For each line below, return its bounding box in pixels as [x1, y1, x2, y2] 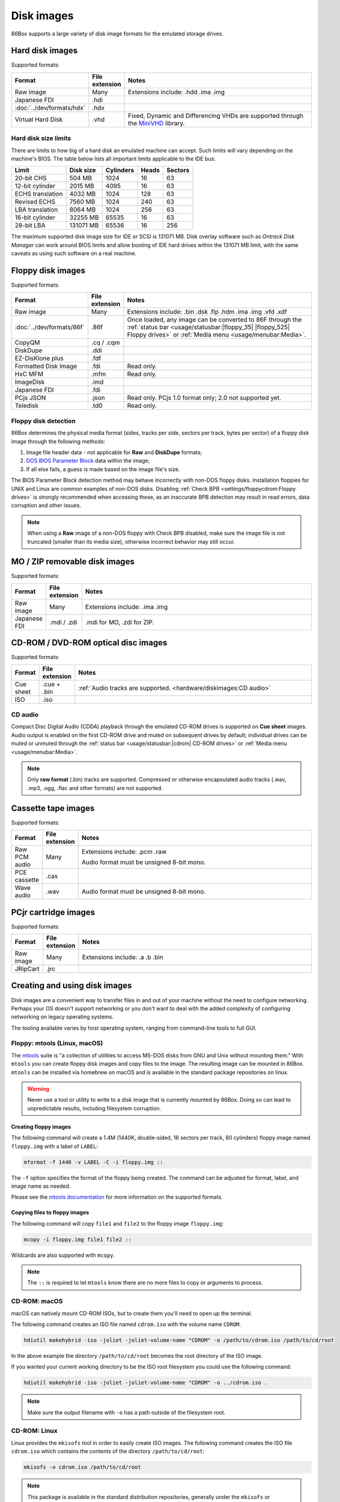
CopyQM [14, 338, 40, 347]
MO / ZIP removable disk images [11, 556, 135, 567]
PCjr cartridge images [11, 907, 96, 917]
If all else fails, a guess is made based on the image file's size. [26, 466, 180, 473]
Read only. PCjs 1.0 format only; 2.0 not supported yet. [127, 394, 282, 402]
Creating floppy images [11, 1123, 71, 1130]
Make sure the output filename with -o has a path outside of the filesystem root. [27, 1409, 226, 1416]
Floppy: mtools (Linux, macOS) [11, 1039, 103, 1048]
